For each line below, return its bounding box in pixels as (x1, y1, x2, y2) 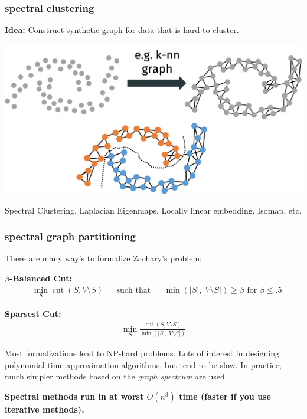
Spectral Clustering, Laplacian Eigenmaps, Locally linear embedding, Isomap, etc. (5, 204, 302, 216)
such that (116, 286, 151, 294)
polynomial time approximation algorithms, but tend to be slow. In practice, (5, 358, 282, 371)
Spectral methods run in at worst (5, 389, 144, 402)
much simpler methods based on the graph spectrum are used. (5, 370, 227, 382)
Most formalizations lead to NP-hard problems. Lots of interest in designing (5, 347, 279, 359)
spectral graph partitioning (5, 229, 136, 244)
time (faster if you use (179, 389, 271, 402)
